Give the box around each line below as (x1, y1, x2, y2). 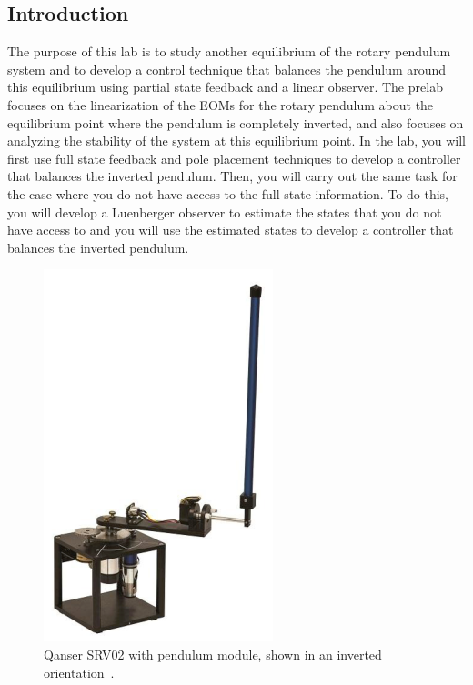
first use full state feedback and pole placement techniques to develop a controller (7, 148, 461, 167)
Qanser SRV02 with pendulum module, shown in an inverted (44, 644, 382, 663)
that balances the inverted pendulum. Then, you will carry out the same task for (7, 166, 458, 186)
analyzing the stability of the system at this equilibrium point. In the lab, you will (7, 131, 466, 150)
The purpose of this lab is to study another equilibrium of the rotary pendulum (7, 42, 451, 61)
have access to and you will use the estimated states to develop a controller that (7, 220, 454, 239)
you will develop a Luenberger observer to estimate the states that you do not (7, 202, 442, 221)
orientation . (44, 662, 115, 681)
